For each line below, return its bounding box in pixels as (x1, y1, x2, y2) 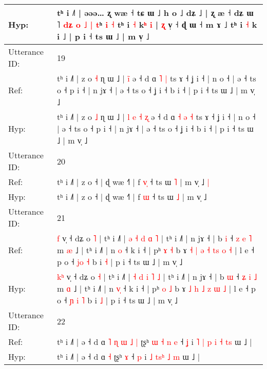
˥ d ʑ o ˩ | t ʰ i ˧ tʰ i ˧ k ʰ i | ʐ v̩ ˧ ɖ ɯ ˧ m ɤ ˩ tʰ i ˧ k (56, 18, 257, 30)
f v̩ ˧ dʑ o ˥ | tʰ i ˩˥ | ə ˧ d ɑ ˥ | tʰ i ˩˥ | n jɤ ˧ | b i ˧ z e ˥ (56, 232, 252, 244)
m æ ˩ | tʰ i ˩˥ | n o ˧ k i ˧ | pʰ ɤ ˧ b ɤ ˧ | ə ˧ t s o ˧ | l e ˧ (56, 244, 255, 256)
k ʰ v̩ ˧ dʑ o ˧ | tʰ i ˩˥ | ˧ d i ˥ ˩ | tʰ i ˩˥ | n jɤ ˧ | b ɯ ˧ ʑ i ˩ (56, 271, 257, 282)
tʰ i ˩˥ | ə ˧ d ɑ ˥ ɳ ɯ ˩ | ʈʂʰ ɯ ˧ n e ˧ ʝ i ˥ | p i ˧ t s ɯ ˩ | (56, 336, 252, 347)
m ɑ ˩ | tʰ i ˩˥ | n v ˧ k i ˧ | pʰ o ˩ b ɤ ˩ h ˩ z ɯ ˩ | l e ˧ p (56, 282, 256, 294)
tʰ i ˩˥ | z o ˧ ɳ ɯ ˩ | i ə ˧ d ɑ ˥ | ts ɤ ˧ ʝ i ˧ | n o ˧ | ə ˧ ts (56, 72, 256, 84)
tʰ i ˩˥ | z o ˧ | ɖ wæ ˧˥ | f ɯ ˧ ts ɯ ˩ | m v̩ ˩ (56, 191, 207, 202)
